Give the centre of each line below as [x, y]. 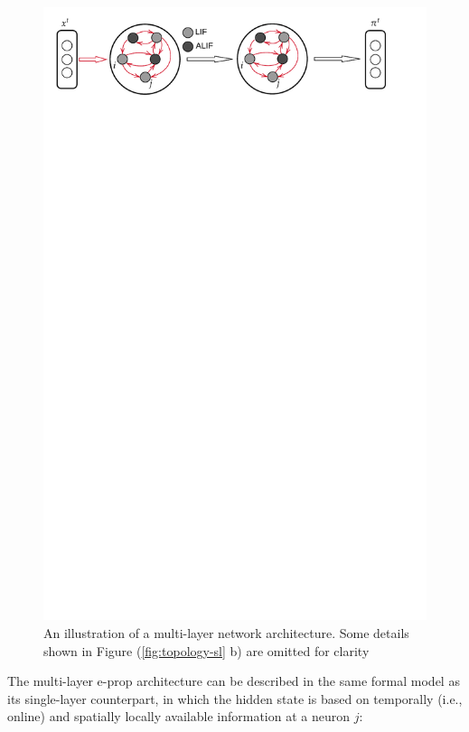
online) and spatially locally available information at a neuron [178, 716]
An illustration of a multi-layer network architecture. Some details [226, 632]
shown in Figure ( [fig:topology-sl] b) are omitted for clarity [206, 650]
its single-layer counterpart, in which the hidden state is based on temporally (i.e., [235, 698]
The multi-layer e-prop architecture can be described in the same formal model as [234, 681]
